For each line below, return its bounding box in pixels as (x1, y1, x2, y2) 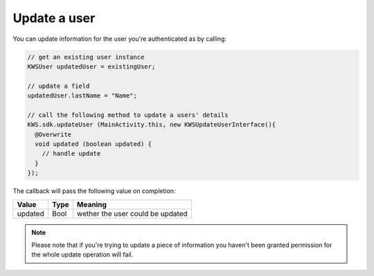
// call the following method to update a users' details (27, 111, 229, 119)
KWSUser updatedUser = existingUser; (27, 62, 156, 71)
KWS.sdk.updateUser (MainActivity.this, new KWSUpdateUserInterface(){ (27, 121, 276, 129)
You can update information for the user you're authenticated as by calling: (12, 35, 226, 43)
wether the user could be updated (76, 208, 188, 218)
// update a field (27, 82, 90, 90)
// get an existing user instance (27, 53, 145, 61)
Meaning (76, 199, 107, 209)
